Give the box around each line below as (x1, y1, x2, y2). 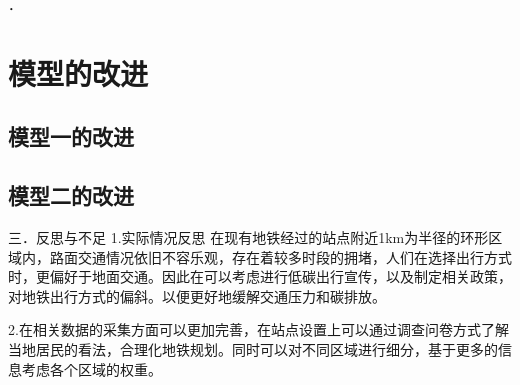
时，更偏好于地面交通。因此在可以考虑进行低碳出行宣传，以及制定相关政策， (8, 266, 512, 287)
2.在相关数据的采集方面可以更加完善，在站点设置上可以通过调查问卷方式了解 (8, 319, 509, 340)
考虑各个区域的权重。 (21, 358, 162, 379)
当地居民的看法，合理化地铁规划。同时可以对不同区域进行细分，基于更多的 (8, 338, 498, 359)
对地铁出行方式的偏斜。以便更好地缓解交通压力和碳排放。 (8, 285, 386, 306)
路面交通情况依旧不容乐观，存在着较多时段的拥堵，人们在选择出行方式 (49, 246, 512, 267)
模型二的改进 (8, 180, 134, 211)
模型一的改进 (8, 121, 134, 152)
